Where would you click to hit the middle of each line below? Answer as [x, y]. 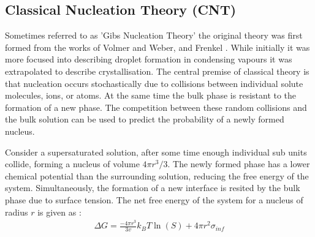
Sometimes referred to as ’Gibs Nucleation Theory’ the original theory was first [154, 35]
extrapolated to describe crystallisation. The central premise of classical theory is [157, 71]
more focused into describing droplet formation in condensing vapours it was [149, 59]
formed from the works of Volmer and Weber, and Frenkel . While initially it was [157, 47]
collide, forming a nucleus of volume [72, 164]
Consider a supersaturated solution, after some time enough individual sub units [156, 152]
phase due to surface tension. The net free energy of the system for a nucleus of [154, 199]
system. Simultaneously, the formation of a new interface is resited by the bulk [153, 188]
